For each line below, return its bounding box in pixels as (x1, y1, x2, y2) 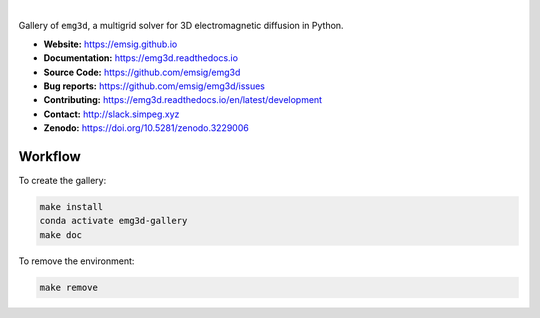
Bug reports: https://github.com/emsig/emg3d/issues (43, 80, 265, 92)
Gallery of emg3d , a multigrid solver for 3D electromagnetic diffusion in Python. (18, 20, 344, 32)
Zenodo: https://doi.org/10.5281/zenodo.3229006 (43, 122, 249, 134)
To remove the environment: (18, 255, 135, 267)
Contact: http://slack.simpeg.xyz (43, 108, 180, 120)
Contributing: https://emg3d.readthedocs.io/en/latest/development (43, 94, 323, 106)
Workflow (18, 148, 82, 165)
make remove (39, 281, 99, 293)
